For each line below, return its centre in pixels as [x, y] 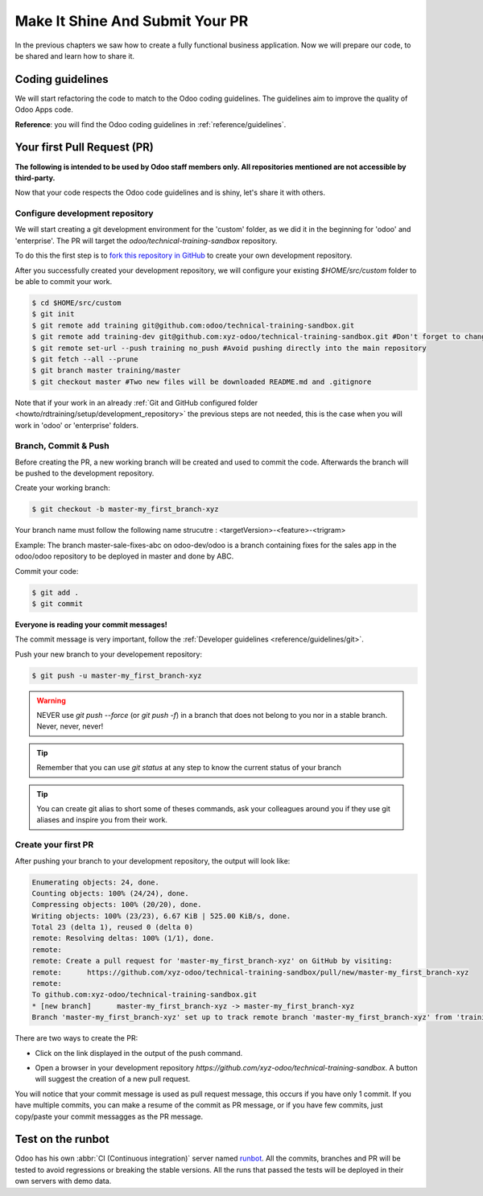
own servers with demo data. [63, 1181]
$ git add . [56, 592]
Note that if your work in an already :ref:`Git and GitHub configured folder [136, 402]
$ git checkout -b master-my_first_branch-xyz [125, 509]
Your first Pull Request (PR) [85, 148]
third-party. [35, 178]
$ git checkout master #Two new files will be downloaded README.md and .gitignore [202, 381]
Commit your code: [47, 571]
